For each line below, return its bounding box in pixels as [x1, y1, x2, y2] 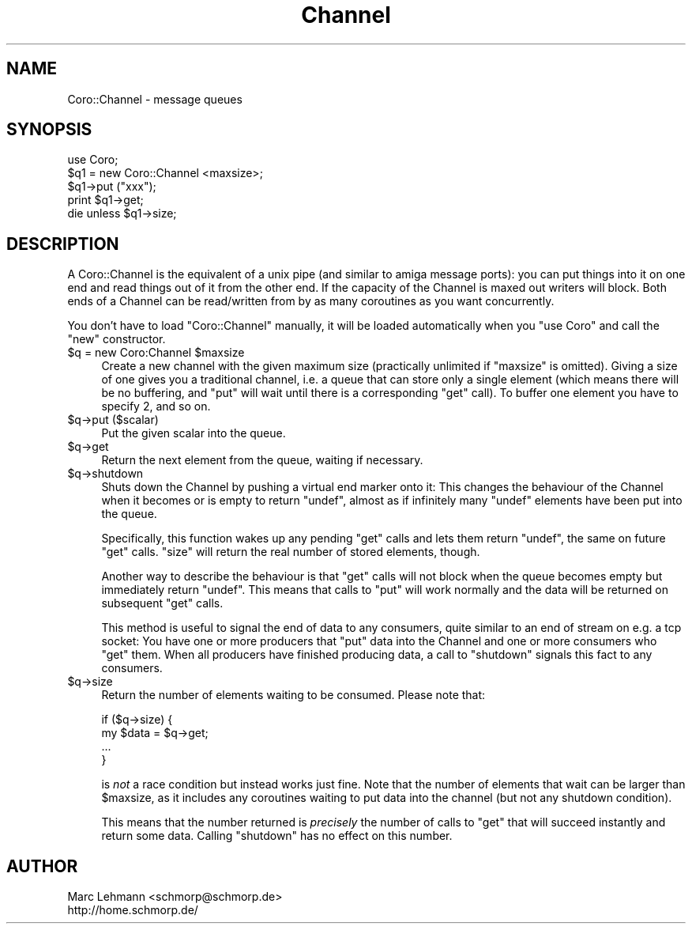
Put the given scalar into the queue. [101, 426, 286, 440]
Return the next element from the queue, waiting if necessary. [101, 453, 423, 467]
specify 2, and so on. [101, 399, 211, 414]
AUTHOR [6, 856, 78, 876]
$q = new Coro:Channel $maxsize [67, 346, 245, 360]
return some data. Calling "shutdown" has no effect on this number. [101, 829, 453, 843]
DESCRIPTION [6, 233, 119, 254]
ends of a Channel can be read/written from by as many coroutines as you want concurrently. [67, 294, 555, 308]
